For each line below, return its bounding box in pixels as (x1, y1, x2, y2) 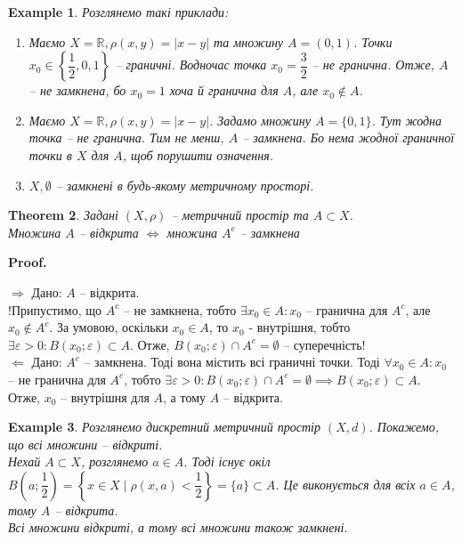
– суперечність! (283, 335, 366, 353)
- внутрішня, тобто (248, 318, 351, 336)
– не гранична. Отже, (312, 55, 434, 74)
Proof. (8, 253, 47, 271)
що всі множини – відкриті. (8, 434, 163, 453)
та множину (214, 32, 284, 51)
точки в (28, 145, 72, 164)
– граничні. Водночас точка (115, 55, 267, 74)
